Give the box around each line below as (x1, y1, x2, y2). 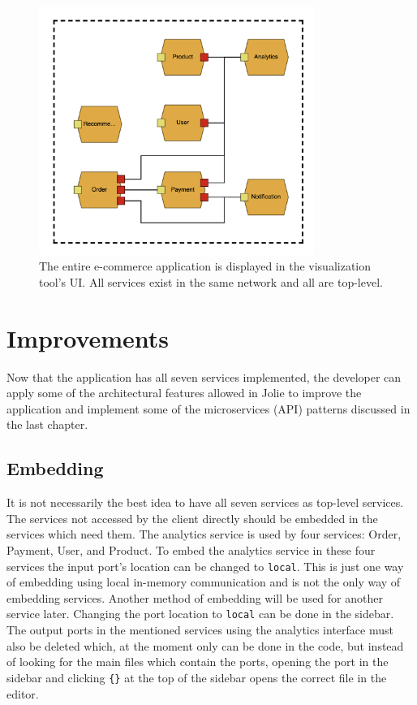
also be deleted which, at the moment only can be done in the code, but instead (6, 637, 404, 654)
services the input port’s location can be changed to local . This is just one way (6, 557, 404, 574)
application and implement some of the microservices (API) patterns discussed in (6, 400, 411, 417)
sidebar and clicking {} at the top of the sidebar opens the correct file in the (6, 668, 387, 686)
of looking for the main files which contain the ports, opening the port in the (6, 653, 389, 670)
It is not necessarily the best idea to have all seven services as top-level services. (6, 494, 404, 511)
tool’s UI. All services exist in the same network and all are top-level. (39, 273, 383, 290)
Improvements (6, 321, 170, 354)
